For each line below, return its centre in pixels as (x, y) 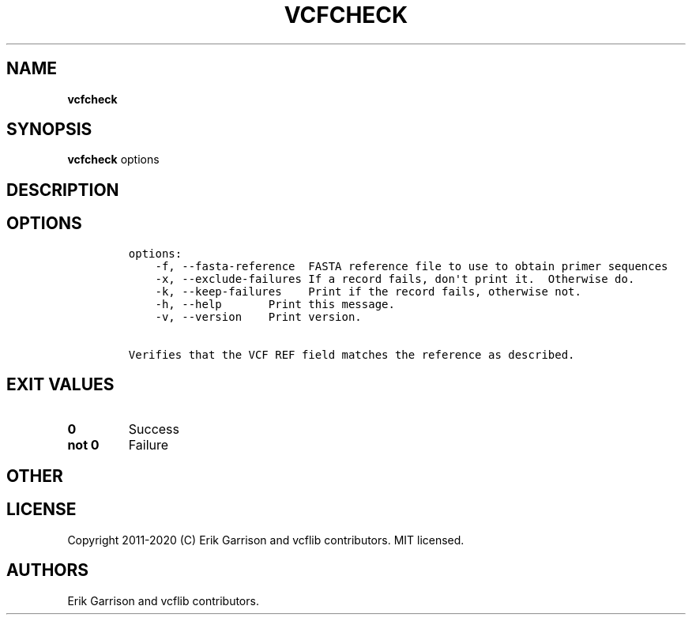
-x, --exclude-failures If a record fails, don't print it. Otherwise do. (395, 279)
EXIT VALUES (60, 385)
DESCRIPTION (63, 190)
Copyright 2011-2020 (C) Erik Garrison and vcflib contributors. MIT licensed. (266, 540)
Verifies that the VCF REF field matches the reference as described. (352, 354)
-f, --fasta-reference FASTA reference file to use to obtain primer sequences (412, 266)
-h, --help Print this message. (275, 304)
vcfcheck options (113, 160)
